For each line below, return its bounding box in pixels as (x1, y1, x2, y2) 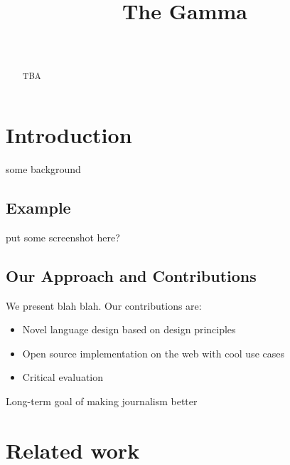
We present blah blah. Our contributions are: (6, 298, 202, 313)
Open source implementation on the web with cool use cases (22, 345, 284, 360)
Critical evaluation (22, 370, 104, 385)
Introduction (6, 120, 132, 150)
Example (6, 197, 71, 219)
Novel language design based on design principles (22, 322, 236, 337)
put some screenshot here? (6, 229, 120, 244)
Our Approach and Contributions (6, 264, 257, 286)
